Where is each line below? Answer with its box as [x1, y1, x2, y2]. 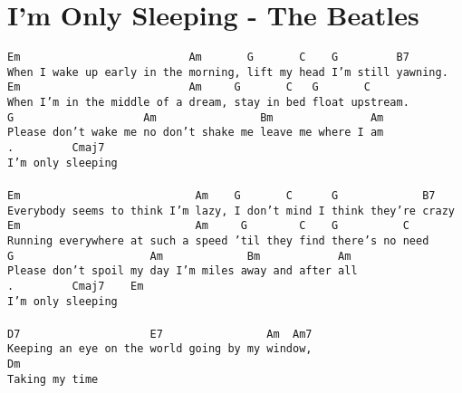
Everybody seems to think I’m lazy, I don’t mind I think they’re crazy [7, 204, 455, 217]
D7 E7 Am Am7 [7, 327, 313, 340]
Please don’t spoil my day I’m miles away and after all [7, 264, 358, 278]
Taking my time [7, 372, 99, 386]
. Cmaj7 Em [7, 279, 144, 292]
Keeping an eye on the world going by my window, [7, 342, 313, 356]
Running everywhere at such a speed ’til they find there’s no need [7, 234, 429, 247]
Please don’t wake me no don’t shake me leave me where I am [7, 126, 384, 139]
